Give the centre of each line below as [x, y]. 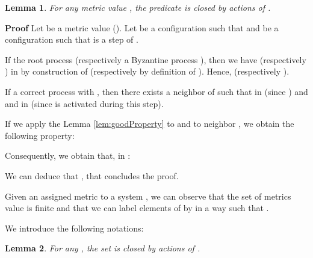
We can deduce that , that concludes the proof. [92, 175]
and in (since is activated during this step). [84, 103]
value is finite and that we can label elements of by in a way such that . [137, 208]
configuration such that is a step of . [72, 39]
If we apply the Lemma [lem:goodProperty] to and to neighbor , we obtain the [150, 124]
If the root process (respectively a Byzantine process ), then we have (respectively [156, 59]
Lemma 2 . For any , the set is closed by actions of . [103, 248]
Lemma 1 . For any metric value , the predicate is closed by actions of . [138, 7]
